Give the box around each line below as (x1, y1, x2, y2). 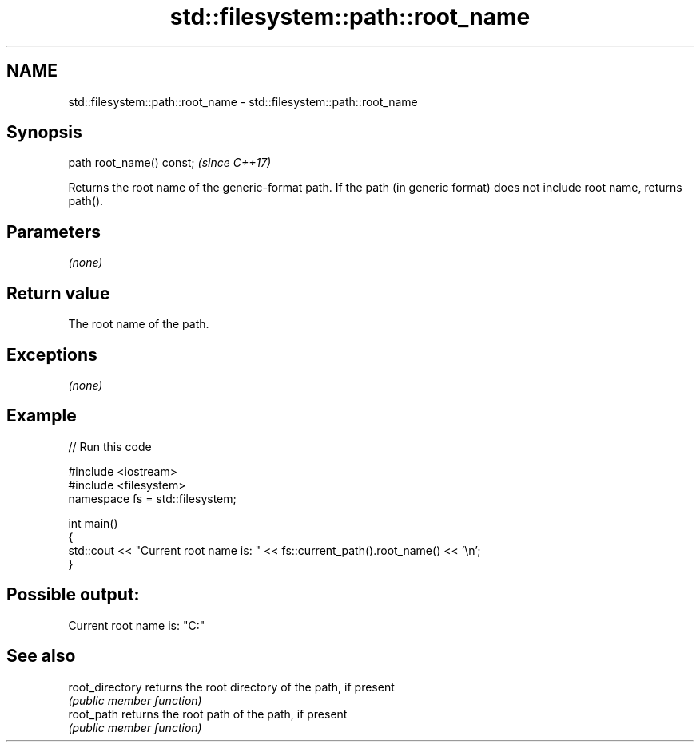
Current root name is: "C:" (68, 618, 205, 632)
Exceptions (6, 344, 97, 365)
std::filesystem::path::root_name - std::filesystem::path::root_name (68, 94, 418, 109)
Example (6, 406, 77, 426)
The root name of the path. (68, 317, 209, 331)
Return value (6, 283, 110, 303)
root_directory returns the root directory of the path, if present (68, 679, 395, 694)
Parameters (6, 221, 101, 242)
